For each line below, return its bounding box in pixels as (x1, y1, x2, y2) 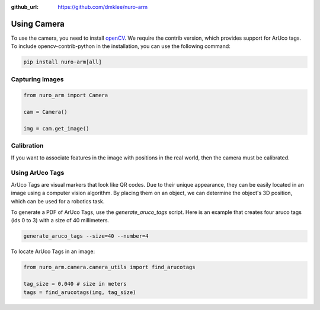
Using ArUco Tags (11, 169, 65, 177)
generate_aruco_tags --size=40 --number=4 (23, 233, 149, 239)
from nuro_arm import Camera (23, 92, 108, 99)
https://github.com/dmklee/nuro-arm (57, 4, 148, 10)
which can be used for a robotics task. (11, 197, 105, 204)
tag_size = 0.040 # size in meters (23, 280, 127, 287)
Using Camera (11, 18, 65, 29)
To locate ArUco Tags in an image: (11, 248, 95, 255)
